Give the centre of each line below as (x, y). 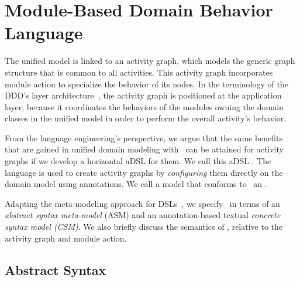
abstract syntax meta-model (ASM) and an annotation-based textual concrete (143, 215)
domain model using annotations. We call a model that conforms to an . (136, 184)
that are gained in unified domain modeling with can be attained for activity (144, 149)
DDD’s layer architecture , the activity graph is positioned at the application (143, 95)
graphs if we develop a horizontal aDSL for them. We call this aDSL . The (138, 161)
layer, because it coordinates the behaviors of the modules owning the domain (144, 106)
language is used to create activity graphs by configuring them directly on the (144, 172)
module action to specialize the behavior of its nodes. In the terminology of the (146, 84)
